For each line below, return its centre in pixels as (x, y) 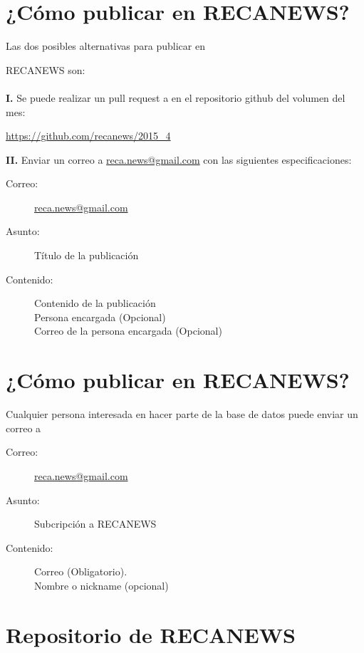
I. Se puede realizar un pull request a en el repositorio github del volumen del (176, 97)
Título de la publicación (87, 255)
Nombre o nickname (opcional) (102, 585)
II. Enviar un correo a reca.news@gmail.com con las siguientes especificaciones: (179, 159)
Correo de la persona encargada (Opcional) (128, 331)
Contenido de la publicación (95, 303)
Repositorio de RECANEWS (151, 634)
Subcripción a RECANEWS (95, 524)
